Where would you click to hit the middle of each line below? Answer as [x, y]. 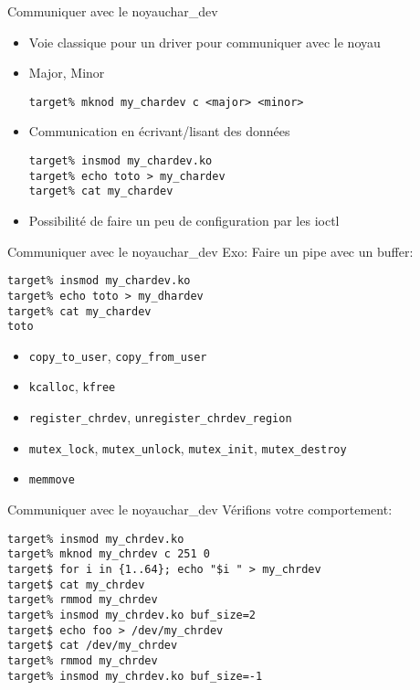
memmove [52, 480]
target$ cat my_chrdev [76, 584]
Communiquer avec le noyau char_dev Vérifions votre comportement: [200, 510]
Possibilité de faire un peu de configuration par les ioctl [184, 220]
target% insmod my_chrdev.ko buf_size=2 [132, 615]
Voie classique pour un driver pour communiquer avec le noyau [205, 42]
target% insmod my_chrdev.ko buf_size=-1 [135, 676]
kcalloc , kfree [72, 386]
